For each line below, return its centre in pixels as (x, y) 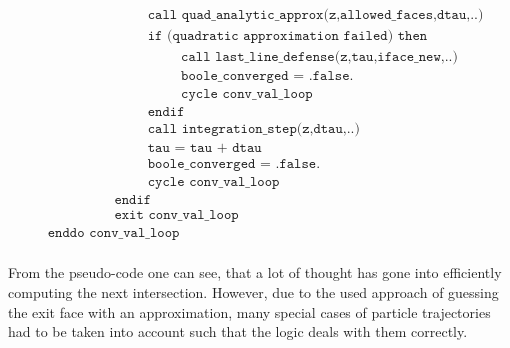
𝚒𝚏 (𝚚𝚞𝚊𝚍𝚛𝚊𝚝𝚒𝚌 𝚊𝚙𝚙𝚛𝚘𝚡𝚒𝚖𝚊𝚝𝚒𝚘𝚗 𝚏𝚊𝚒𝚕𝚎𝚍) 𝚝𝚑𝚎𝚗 (287, 36)
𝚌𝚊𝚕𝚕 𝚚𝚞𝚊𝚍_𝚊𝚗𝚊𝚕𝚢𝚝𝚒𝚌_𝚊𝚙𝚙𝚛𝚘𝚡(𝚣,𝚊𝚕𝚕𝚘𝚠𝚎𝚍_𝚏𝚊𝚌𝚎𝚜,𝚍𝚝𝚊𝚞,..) (315, 15)
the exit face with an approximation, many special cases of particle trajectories (249, 311)
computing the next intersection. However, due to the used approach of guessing (253, 292)
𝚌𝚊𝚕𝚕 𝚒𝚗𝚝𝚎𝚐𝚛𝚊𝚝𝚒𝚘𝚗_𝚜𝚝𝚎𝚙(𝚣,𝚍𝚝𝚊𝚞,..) (253, 129)
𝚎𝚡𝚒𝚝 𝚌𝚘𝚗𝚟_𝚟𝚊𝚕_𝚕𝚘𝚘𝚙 (176, 215)
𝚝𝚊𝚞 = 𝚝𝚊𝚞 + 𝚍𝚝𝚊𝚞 (204, 148)
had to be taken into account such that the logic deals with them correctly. (238, 331)
